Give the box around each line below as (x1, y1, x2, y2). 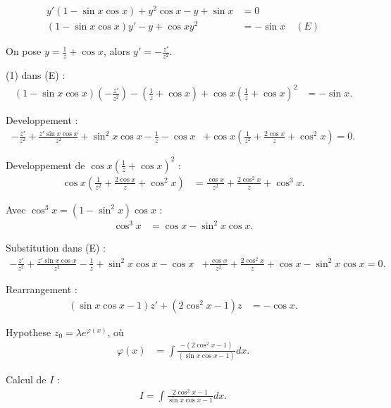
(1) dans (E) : (6, 68, 66, 82)
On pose (6, 44, 42, 58)
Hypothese (6, 324, 51, 339)
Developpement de (6, 157, 85, 172)
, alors (103, 44, 130, 58)
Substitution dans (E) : (6, 240, 106, 255)
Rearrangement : (6, 282, 77, 297)
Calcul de (6, 371, 46, 386)
